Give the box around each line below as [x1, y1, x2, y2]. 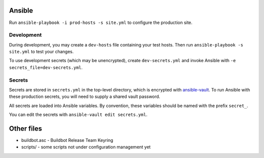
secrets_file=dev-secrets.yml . [9, 64, 83, 70]
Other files [9, 124, 43, 133]
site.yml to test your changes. [9, 49, 74, 55]
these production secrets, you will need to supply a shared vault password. [9, 93, 160, 100]
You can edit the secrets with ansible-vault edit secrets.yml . [9, 112, 148, 117]
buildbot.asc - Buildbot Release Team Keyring [21, 137, 113, 143]
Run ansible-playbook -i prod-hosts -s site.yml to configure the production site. [9, 20, 193, 25]
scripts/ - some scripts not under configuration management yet [21, 144, 151, 150]
